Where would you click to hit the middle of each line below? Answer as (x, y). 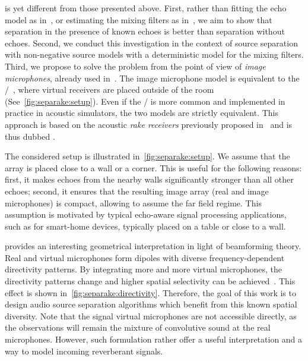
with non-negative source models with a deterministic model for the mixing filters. (154, 54)
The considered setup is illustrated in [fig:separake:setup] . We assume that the (147, 156)
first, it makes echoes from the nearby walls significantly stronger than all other (149, 179)
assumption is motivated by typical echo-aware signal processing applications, (146, 214)
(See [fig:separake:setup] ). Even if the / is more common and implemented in (145, 101)
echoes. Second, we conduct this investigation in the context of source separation (151, 43)
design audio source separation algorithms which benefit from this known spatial (151, 304)
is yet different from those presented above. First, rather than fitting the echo (146, 8)
